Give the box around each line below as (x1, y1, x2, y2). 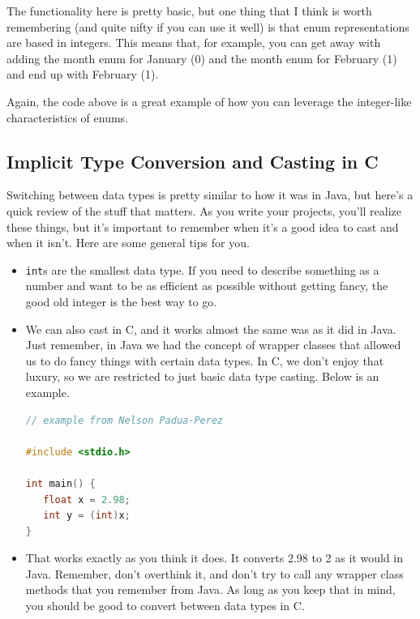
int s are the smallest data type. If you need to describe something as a (25, 261, 379, 278)
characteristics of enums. (6, 109, 129, 126)
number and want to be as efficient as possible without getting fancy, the (25, 277, 388, 294)
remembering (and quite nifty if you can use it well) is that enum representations (6, 18, 409, 35)
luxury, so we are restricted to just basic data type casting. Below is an (25, 368, 379, 385)
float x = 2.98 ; (43, 493, 131, 506)
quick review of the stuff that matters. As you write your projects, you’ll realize (6, 202, 402, 219)
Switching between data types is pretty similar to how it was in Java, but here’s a (6, 186, 414, 203)
